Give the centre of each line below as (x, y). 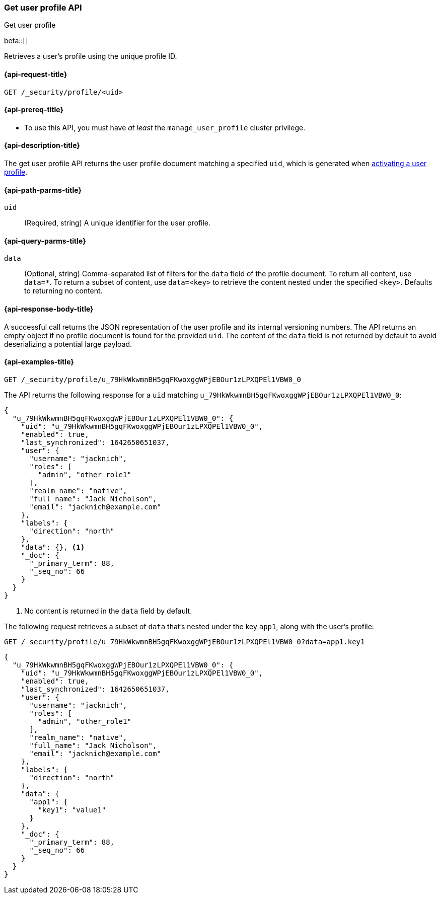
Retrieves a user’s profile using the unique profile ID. (91, 56)
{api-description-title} (42, 145)
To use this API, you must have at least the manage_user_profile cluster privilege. (165, 127)
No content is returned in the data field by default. (108, 611)
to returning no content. (63, 291)
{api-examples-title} (39, 362)
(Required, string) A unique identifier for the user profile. (118, 223)
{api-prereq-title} (34, 110)
